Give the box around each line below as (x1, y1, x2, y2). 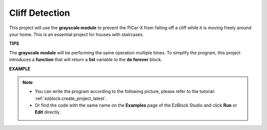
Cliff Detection (9, 7, 70, 18)
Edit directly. (35, 109, 61, 115)
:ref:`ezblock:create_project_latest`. (35, 95, 107, 101)
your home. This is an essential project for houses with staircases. (9, 31, 144, 37)
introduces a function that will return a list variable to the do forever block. (9, 57, 163, 63)
